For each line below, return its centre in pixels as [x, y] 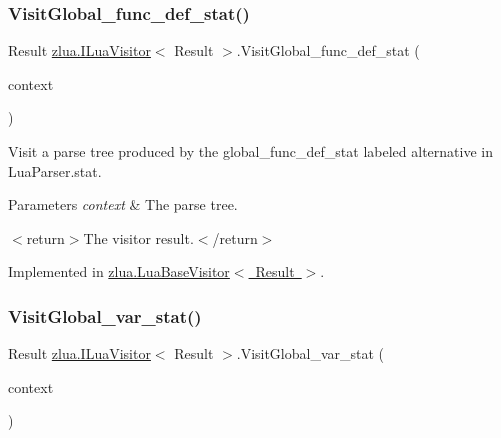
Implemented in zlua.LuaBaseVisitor [119, 271]
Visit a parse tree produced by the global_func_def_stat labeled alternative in [250, 151]
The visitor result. [138, 237]
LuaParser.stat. [55, 170]
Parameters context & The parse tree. [123, 204]
